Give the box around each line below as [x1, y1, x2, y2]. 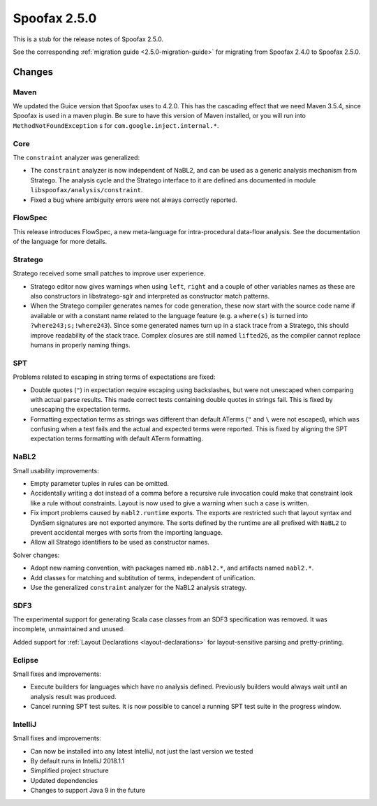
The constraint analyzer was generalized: [13, 154, 140, 162]
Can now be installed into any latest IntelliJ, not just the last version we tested [30, 747, 253, 755]
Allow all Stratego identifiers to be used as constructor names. [30, 538, 209, 547]
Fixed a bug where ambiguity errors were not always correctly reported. [30, 196, 237, 204]
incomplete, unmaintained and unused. [13, 625, 125, 633]
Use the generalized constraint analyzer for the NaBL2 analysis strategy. [30, 583, 247, 591]
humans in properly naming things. [30, 340, 131, 349]
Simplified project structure [30, 766, 109, 775]
